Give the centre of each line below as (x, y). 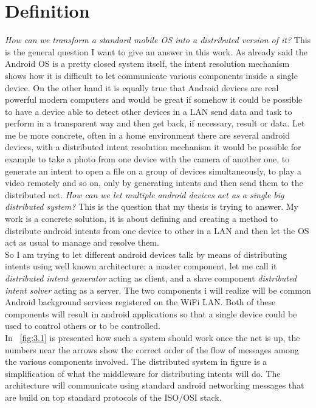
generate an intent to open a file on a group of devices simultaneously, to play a (153, 171)
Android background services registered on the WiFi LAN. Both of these (140, 302)
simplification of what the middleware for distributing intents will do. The (143, 373)
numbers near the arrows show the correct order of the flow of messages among (152, 349)
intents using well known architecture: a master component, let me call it (141, 266)
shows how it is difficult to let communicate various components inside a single (151, 75)
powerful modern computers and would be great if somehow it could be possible (154, 99)
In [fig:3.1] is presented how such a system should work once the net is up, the (153, 337)
